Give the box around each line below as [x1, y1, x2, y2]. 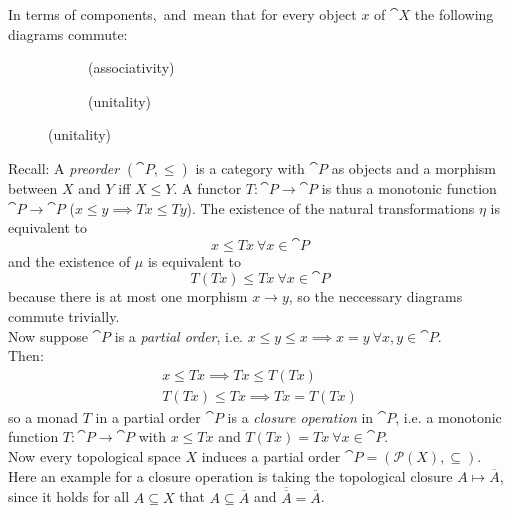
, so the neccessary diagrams [288, 286, 463, 307]
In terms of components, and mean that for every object [8, 4, 357, 24]
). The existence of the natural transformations [186, 197, 475, 218]
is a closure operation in [227, 406, 374, 427]
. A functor [173, 177, 242, 198]
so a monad [8, 406, 79, 427]
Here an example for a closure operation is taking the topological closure [8, 465, 453, 486]
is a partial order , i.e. [114, 325, 243, 346]
